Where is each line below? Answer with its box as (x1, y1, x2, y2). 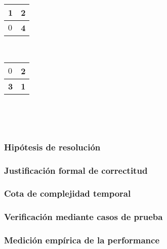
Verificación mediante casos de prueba (4, 210, 163, 223)
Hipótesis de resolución (4, 140, 101, 153)
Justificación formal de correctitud (4, 164, 148, 176)
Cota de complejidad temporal (4, 187, 131, 200)
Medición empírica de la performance (4, 234, 160, 246)
